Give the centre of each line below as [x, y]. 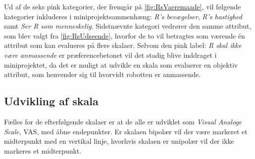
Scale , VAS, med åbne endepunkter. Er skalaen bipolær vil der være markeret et [126, 131]
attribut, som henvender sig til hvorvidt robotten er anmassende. [102, 74]
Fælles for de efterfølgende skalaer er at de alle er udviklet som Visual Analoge [123, 121]
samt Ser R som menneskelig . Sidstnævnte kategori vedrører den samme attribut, [128, 26]
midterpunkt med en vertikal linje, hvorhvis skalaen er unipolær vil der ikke [119, 141]
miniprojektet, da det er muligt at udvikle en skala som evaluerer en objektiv [121, 64]
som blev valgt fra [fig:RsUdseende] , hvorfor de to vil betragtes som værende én [125, 35]
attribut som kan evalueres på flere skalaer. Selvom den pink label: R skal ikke [123, 45]
